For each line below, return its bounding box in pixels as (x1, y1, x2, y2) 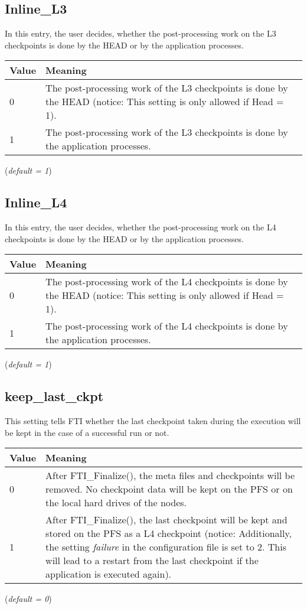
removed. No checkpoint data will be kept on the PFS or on (45, 482, 293, 496)
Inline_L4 (5, 193, 67, 211)
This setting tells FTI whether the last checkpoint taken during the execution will (5, 415, 301, 427)
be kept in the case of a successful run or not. (5, 426, 169, 438)
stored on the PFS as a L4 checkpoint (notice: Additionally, (45, 526, 292, 540)
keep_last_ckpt (5, 387, 104, 405)
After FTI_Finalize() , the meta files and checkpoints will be (45, 468, 295, 483)
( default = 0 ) (5, 592, 52, 605)
